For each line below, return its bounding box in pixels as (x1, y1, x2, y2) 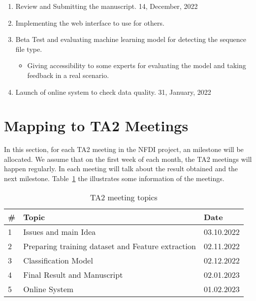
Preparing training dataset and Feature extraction (23, 240, 196, 252)
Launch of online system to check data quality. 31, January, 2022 (15, 86, 211, 97)
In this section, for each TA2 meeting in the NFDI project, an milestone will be (4, 144, 244, 154)
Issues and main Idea (23, 226, 96, 237)
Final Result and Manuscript (23, 268, 123, 280)
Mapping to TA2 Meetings (4, 115, 189, 136)
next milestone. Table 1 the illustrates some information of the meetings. (4, 173, 224, 184)
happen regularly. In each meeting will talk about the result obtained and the (4, 163, 238, 174)
